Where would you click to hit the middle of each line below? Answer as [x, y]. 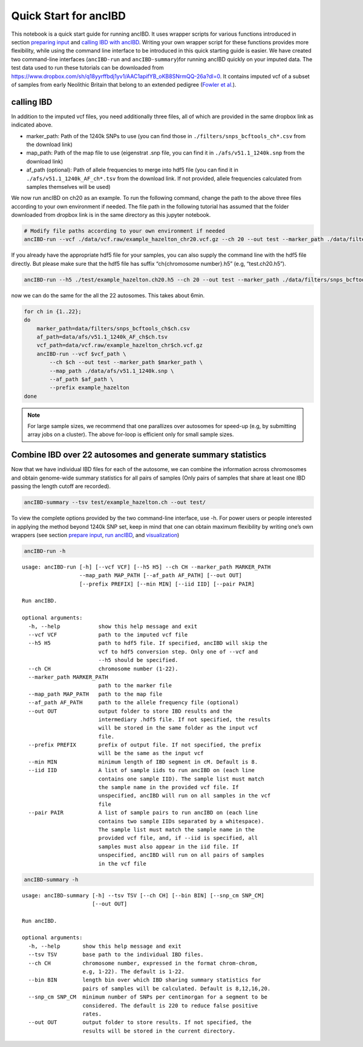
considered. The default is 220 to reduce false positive [170, 1006]
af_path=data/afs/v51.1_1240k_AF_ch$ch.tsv [102, 337]
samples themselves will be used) [69, 187]
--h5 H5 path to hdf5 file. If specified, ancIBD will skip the [148, 643]
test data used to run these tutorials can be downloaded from [88, 68]
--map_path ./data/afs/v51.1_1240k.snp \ [112, 371]
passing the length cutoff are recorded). [61, 486]
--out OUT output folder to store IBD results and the [130, 711]
